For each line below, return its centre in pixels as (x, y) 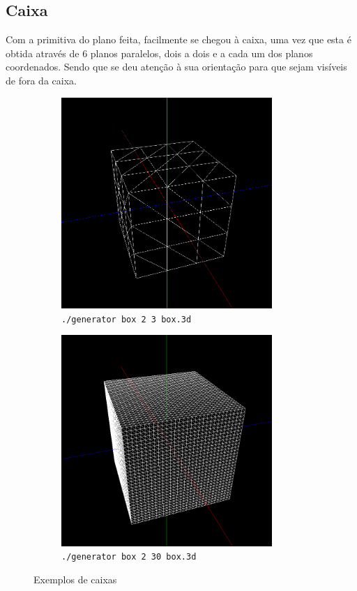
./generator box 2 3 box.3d (127, 319)
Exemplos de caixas (75, 579)
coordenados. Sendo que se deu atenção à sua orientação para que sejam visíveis (176, 67)
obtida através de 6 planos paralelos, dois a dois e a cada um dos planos (159, 53)
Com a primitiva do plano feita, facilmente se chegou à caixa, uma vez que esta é (178, 39)
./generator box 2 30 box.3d (129, 557)
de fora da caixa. (41, 80)
